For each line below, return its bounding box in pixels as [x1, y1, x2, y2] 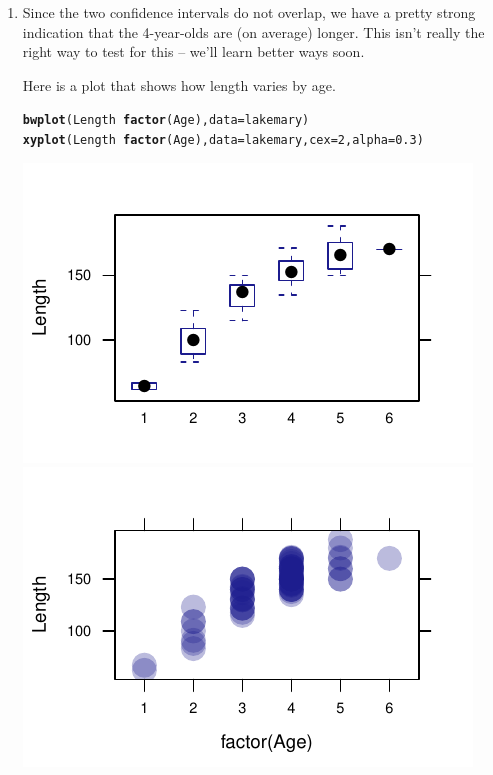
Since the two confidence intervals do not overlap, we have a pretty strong [22, 2, 476, 22]
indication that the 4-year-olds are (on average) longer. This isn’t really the [22, 21, 485, 42]
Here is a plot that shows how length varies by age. [22, 74, 336, 95]
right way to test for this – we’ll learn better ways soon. [22, 41, 365, 62]
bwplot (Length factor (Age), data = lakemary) [22, 113, 310, 128]
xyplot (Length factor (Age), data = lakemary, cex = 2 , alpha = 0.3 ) [22, 133, 424, 148]
